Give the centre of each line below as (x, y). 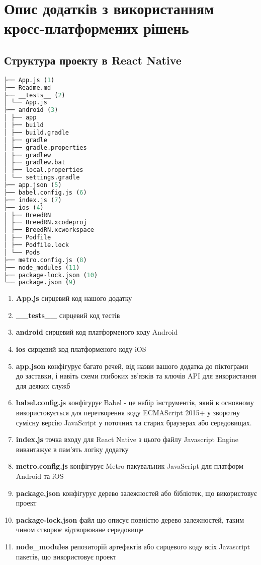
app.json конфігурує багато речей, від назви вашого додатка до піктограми (132, 366)
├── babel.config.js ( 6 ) (46, 192)
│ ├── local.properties (44, 170)
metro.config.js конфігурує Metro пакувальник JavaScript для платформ (129, 466)
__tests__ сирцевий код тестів (68, 315)
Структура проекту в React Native (93, 60)
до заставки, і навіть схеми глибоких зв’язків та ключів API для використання (136, 376)
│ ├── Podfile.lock (36, 245)
